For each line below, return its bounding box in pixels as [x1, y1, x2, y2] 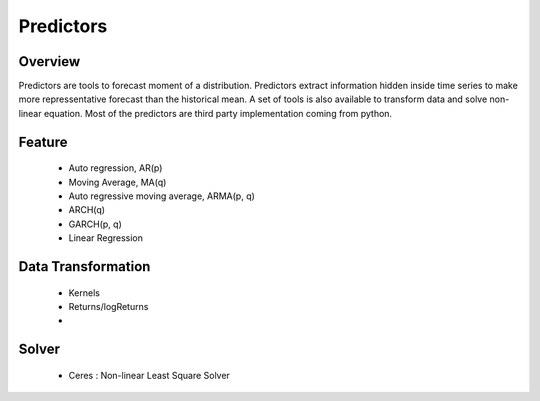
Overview [18, 53, 81, 70]
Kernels [68, 286, 100, 299]
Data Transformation [18, 258, 151, 275]
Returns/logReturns [68, 301, 149, 312]
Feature [18, 133, 68, 150]
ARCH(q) [68, 204, 105, 216]
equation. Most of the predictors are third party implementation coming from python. [43, 107, 393, 119]
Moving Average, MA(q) [68, 176, 167, 188]
